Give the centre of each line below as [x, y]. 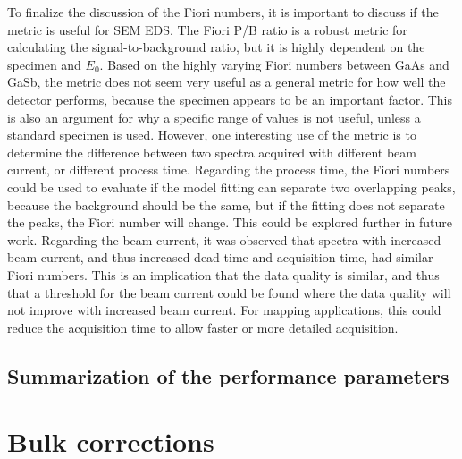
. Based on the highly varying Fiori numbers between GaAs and [274, 64]
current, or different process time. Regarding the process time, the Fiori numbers [229, 170]
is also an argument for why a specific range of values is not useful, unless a [214, 117]
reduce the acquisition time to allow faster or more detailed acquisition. [203, 327]
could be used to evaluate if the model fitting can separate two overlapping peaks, [231, 187]
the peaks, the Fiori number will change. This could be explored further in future [230, 222]
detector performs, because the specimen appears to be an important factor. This [230, 99]
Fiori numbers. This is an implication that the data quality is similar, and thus [223, 274]
